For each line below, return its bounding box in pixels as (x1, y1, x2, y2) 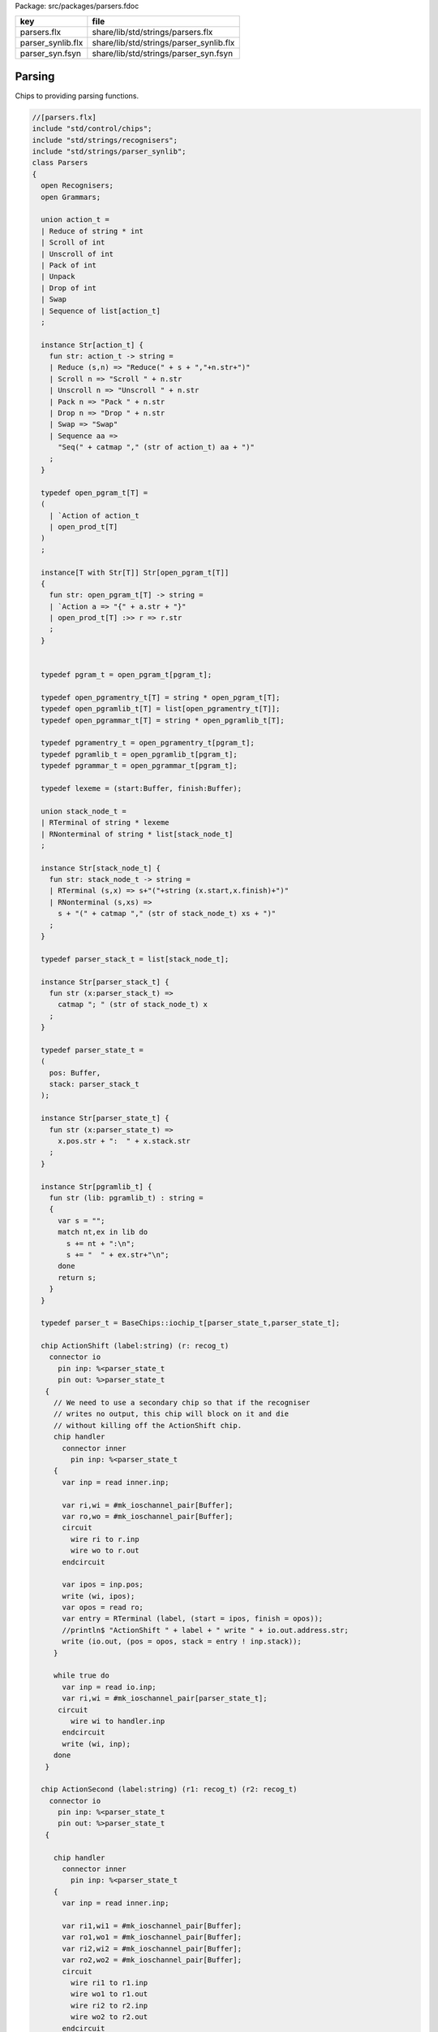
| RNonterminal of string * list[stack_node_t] (41, 829, 234, 839)
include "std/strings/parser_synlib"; (32, 147, 187, 156)
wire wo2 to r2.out (70, 2012, 148, 2021)
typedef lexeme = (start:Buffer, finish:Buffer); (41, 784, 243, 792)
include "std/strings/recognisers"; (32, 135, 178, 145)
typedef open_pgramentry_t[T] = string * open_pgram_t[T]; (41, 693, 281, 702)
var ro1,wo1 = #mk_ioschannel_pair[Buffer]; (62, 1933, 243, 1942)
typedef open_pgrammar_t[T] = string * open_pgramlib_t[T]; (41, 715, 285, 725)
